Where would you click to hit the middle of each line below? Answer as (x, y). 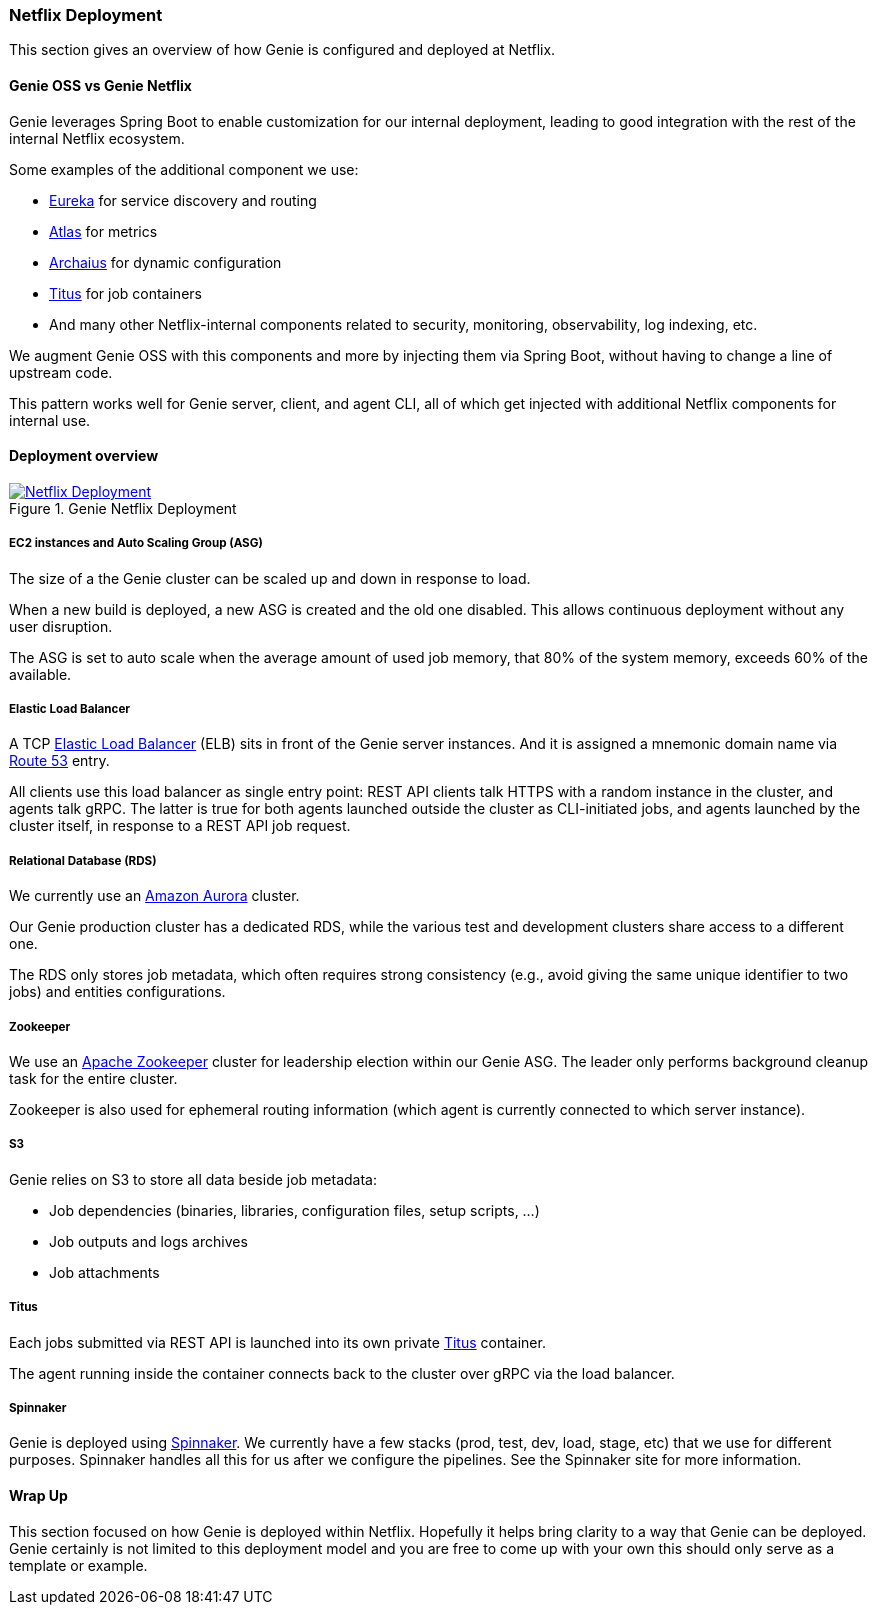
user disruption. (61, 626)
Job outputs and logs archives (148, 1241)
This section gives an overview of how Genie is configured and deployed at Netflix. (282, 50)
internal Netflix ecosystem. (97, 138)
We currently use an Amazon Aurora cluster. (154, 896)
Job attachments (104, 1272)
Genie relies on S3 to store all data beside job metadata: (193, 1179)
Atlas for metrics (103, 231)
